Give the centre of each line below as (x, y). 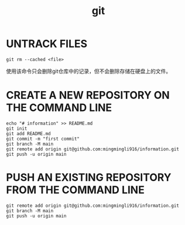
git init (17, 128)
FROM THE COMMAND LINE (75, 190)
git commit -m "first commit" (43, 139)
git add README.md (28, 133)
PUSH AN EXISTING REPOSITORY (89, 178)
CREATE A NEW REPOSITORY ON (88, 95)
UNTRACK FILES (47, 44)
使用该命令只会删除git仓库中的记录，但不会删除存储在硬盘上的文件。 (89, 71)
